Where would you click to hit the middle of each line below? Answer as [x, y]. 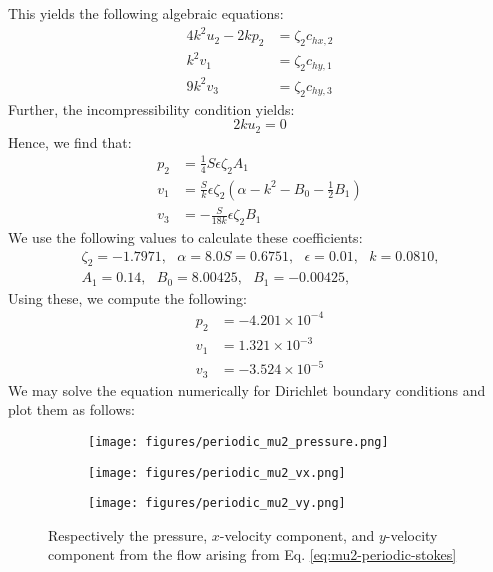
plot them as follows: [71, 409]
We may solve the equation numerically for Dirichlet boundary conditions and [247, 389]
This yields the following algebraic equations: [146, 13]
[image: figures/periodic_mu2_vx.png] [217, 472]
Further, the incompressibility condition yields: [151, 108]
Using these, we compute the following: [127, 297]
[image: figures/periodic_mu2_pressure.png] [238, 441]
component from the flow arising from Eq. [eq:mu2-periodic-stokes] [252, 554]
